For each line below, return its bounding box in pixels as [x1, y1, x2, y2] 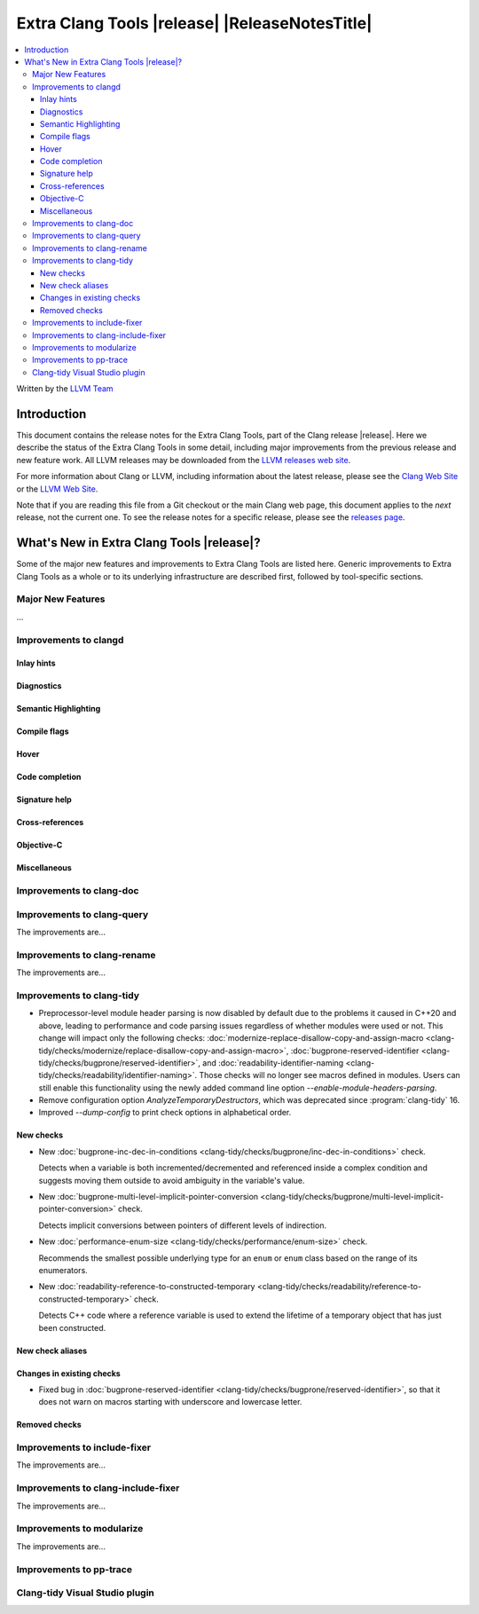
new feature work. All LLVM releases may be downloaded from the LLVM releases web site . [16, 454, 351, 465]
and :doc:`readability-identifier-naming [202, 1057, 344, 1068]
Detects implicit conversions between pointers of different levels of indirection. [38, 1220, 327, 1231]
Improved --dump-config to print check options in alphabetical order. [38, 1107, 292, 1118]
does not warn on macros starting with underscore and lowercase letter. [38, 1397, 302, 1407]
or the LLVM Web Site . [16, 484, 98, 494]
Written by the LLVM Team [16, 383, 114, 394]
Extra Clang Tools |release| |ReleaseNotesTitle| [16, 13, 373, 33]
